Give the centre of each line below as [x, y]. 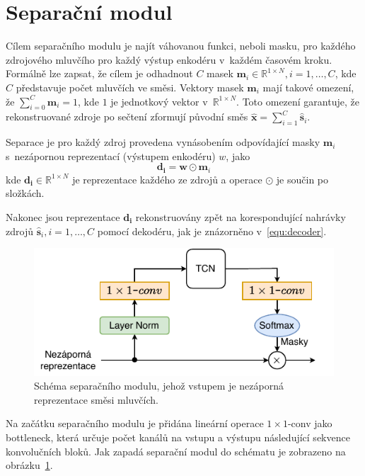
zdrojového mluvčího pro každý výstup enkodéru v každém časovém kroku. [169, 59]
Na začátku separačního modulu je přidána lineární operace [135, 423]
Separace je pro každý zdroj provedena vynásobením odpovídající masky [163, 142]
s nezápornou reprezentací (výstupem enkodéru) [111, 155]
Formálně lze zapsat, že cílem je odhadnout [99, 73]
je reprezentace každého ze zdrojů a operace [167, 179]
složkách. [25, 193]
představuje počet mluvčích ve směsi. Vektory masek [130, 87]
